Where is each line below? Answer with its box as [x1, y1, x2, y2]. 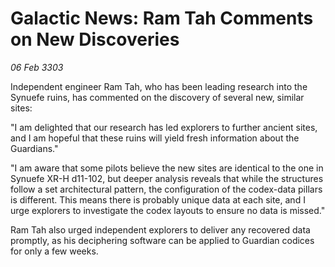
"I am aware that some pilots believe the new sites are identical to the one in [10, 162, 324, 174]
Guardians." [10, 142, 59, 154]
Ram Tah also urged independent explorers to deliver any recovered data [10, 223, 311, 236]
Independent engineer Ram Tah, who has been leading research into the [10, 80, 308, 92]
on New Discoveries [10, 28, 180, 51]
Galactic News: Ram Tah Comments [10, 7, 314, 30]
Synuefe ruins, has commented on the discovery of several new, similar [10, 91, 305, 103]
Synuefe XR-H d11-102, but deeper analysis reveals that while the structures [10, 172, 324, 184]
